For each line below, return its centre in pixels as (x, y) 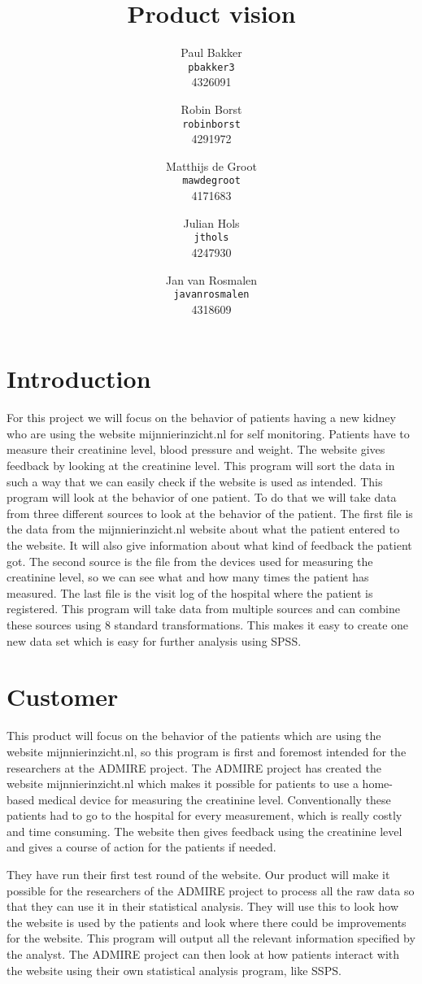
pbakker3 (211, 67)
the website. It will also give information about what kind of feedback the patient (209, 545)
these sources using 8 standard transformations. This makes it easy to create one (208, 625)
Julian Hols (211, 222)
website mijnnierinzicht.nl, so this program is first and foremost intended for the (207, 751)
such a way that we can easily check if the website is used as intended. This (195, 481)
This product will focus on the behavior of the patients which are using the (194, 736)
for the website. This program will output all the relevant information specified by (211, 938)
